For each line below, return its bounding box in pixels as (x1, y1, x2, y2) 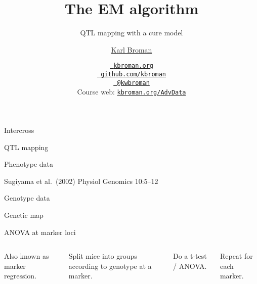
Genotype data (4, 193, 50, 203)
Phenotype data (4, 159, 54, 169)
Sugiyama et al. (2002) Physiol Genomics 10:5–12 (4, 175, 158, 186)
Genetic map (4, 209, 44, 220)
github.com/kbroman (101, 70, 166, 78)
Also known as (4, 251, 49, 261)
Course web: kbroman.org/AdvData (77, 86, 186, 97)
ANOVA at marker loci (4, 226, 76, 237)
